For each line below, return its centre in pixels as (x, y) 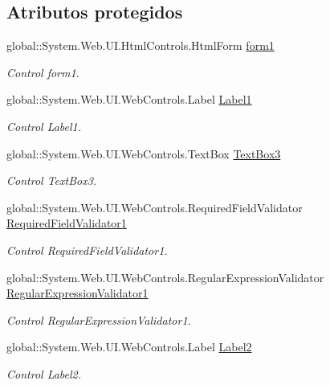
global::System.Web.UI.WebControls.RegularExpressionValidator (165, 277)
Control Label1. (44, 126)
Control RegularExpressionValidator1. (99, 319)
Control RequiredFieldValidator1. (87, 250)
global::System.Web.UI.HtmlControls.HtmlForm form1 (141, 45)
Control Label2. (44, 373)
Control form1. (43, 72)
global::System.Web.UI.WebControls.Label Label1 (129, 99)
